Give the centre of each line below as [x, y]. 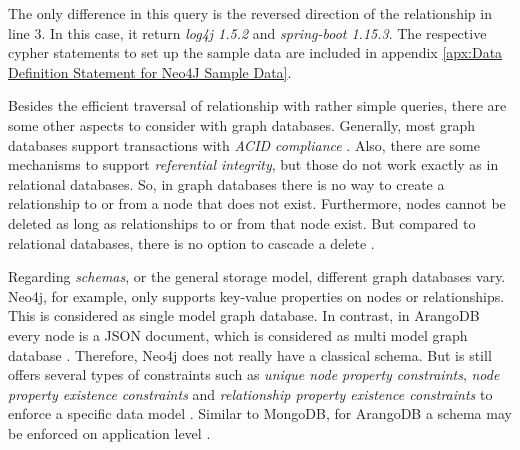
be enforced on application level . [109, 432]
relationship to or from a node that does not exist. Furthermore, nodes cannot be [257, 203]
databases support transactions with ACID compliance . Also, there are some [244, 144]
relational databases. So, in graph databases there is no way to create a [226, 183]
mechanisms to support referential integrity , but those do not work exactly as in [253, 164]
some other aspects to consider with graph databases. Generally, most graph [242, 124]
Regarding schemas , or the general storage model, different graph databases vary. [257, 276]
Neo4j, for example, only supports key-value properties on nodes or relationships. [256, 295]
